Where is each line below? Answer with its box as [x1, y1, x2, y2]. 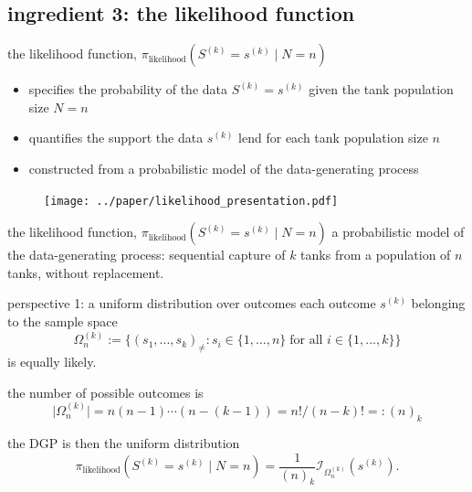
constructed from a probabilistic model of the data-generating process [28, 158, 419, 177]
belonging [411, 294, 466, 313]
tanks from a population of [300, 245, 451, 264]
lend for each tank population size [238, 128, 428, 147]
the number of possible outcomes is [7, 382, 204, 401]
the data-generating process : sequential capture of [7, 245, 286, 264]
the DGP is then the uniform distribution [7, 433, 240, 452]
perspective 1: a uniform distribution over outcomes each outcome [7, 294, 376, 313]
